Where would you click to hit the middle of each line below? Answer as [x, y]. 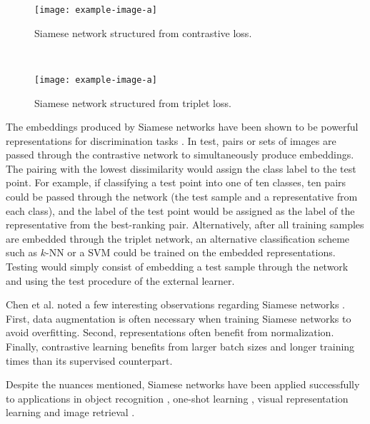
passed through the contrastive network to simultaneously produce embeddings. [180, 155]
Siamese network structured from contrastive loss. [143, 32]
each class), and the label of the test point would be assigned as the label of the [180, 210]
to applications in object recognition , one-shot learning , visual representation [177, 398]
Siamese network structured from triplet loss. [133, 102]
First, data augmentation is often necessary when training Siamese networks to [179, 318]
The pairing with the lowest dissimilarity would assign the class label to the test [181, 168]
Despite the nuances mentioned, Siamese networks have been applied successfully [183, 384]
